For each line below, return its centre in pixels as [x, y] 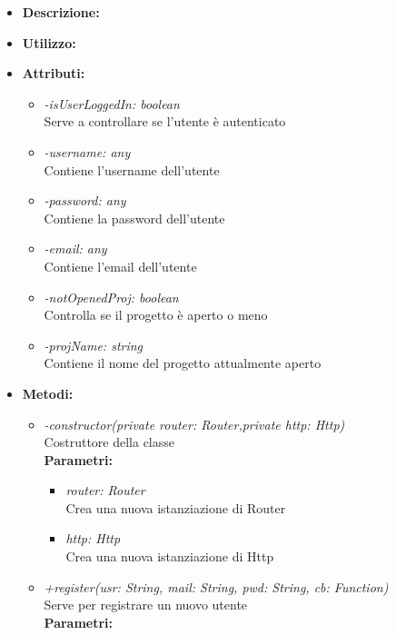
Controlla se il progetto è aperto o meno [156, 315]
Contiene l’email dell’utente [120, 266]
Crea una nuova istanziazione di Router [176, 507]
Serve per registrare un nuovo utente [146, 605]
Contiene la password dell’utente [134, 218]
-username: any [87, 151]
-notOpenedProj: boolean [111, 297]
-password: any [85, 200]
